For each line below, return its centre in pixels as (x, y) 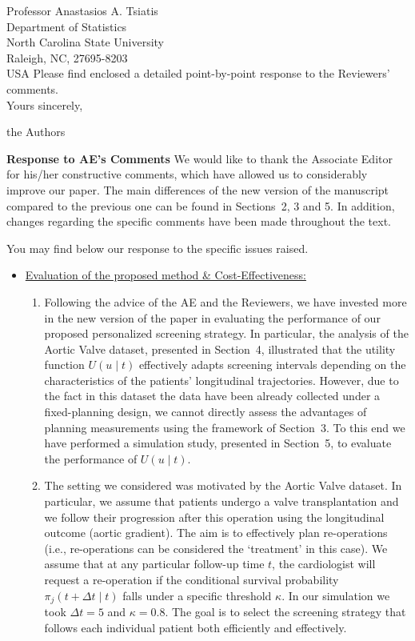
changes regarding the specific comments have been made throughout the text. (199, 221)
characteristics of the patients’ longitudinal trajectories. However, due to (221, 380)
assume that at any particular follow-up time (154, 564)
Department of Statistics (67, 26)
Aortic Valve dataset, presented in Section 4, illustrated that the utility (220, 349)
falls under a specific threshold (197, 595)
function (64, 365)
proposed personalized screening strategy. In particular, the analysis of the (226, 333)
